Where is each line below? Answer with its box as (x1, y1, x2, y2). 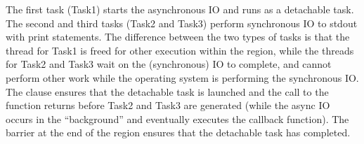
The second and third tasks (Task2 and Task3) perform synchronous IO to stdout (6, 15, 358, 30)
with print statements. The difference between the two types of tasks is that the (6, 29, 350, 44)
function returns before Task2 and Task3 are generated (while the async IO (6, 98, 330, 113)
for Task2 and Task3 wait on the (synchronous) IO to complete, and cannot (6, 57, 332, 71)
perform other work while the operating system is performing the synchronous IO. (6, 70, 359, 85)
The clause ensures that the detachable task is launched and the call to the (6, 84, 329, 99)
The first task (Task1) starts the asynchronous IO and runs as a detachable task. (6, 2, 354, 16)
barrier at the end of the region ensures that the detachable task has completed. (6, 125, 351, 140)
